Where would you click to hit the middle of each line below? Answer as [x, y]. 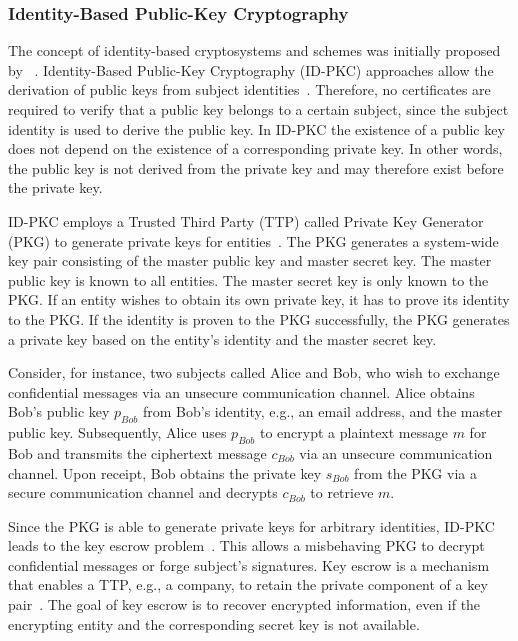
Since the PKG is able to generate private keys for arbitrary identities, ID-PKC [251, 525]
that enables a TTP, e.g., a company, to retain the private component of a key [248, 584]
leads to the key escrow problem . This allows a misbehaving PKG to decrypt [246, 545]
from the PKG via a [415, 472]
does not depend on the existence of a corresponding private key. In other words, [255, 148]
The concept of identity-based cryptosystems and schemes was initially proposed [254, 50]
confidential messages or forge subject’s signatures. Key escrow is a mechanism [249, 564]
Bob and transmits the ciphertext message [137, 452]
